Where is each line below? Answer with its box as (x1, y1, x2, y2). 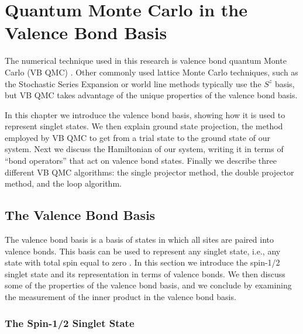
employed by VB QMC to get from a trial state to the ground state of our (5, 131, 270, 143)
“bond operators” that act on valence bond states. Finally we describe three (5, 154, 277, 167)
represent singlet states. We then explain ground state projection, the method (5, 120, 283, 132)
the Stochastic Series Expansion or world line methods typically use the (5, 77, 261, 89)
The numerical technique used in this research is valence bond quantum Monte (5, 54, 287, 67)
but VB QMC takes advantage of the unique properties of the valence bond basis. (5, 89, 298, 101)
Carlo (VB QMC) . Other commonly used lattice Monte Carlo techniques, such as (5, 66, 298, 78)
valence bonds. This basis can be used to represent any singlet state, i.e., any (5, 245, 281, 257)
